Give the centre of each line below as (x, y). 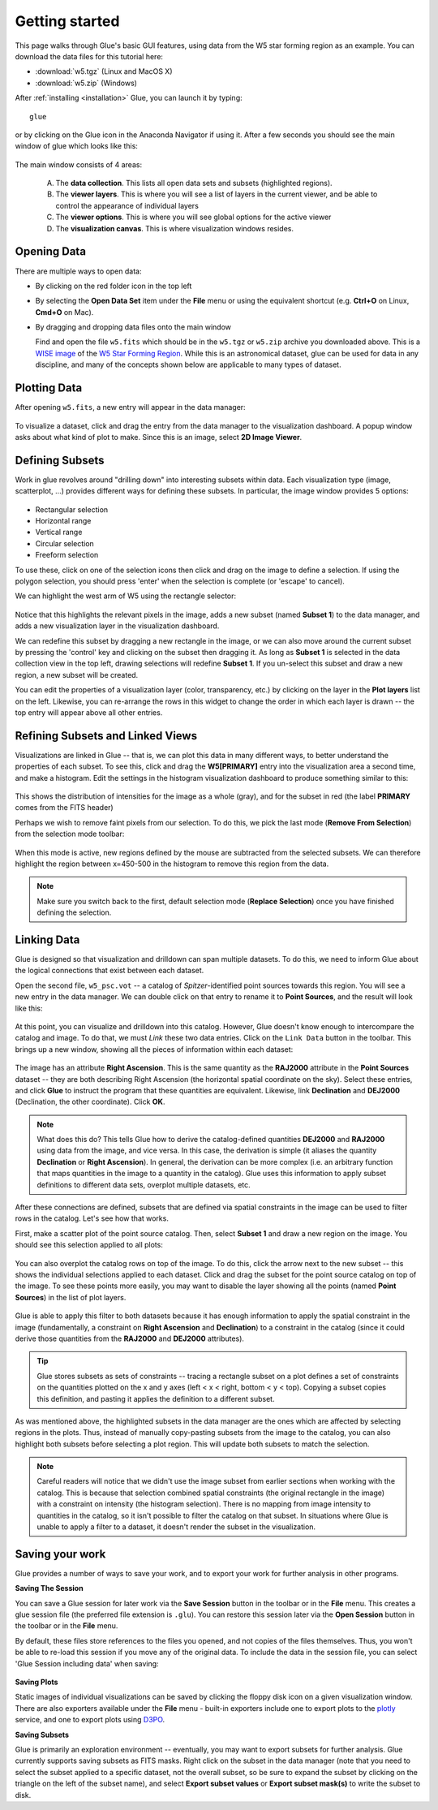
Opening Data (51, 252)
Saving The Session (49, 1588)
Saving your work (60, 1554)
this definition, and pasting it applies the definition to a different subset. (156, 1398)
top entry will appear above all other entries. (89, 712)
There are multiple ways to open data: (78, 271)
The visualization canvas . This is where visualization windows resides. (175, 228)
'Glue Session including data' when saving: (87, 1663)
